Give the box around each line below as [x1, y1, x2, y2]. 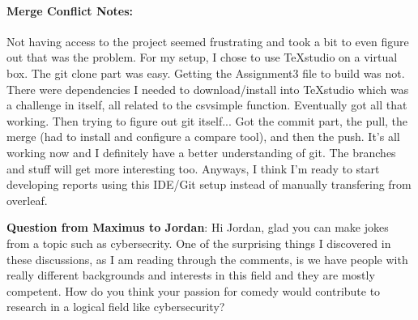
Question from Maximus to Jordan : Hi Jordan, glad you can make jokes [6, 219, 389, 236]
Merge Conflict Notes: [6, 2, 134, 19]
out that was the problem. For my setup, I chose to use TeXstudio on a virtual [6, 49, 398, 66]
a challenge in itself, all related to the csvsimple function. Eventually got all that [6, 96, 407, 113]
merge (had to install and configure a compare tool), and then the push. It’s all [6, 128, 400, 145]
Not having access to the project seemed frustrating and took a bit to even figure [6, 32, 409, 49]
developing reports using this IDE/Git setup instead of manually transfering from [6, 176, 412, 193]
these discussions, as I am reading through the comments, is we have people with [6, 250, 408, 267]
